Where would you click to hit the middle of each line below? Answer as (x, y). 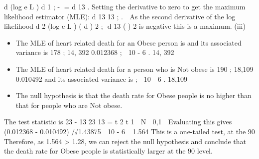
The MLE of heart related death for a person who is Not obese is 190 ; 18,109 (134, 69)
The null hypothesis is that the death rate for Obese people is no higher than (133, 95)
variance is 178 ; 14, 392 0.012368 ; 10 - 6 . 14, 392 (95, 52)
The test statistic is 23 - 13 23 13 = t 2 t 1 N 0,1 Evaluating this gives (118, 122)
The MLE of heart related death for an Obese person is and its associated (129, 42)
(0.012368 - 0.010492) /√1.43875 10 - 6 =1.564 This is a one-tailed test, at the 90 (129, 131)
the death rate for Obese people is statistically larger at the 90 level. (108, 151)
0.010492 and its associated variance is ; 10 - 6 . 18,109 (101, 79)
